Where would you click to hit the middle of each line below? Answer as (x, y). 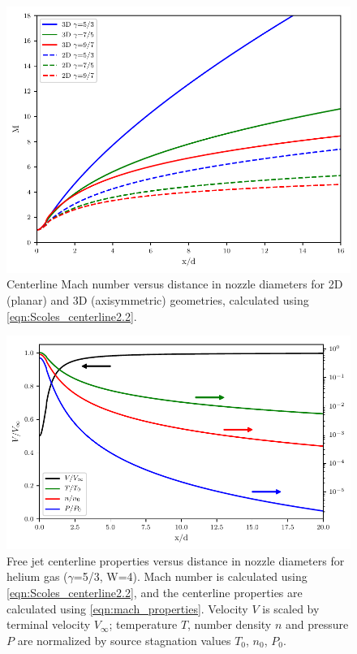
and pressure (317, 624)
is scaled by (291, 608)
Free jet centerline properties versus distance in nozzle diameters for (176, 560)
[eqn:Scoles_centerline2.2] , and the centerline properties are (155, 593)
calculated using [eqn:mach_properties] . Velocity (127, 608)
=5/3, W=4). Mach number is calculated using (190, 576)
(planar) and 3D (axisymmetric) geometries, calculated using (158, 300)
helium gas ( (37, 576)
